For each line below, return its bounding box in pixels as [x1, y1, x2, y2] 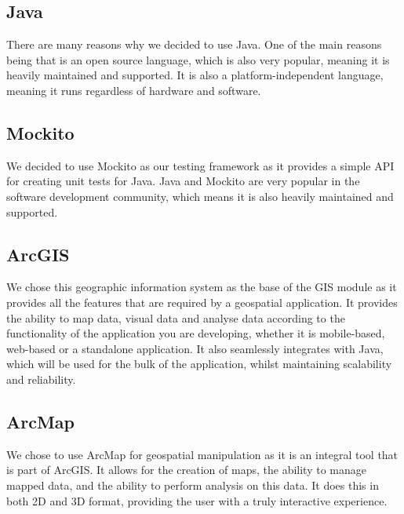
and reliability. [6, 370, 76, 387]
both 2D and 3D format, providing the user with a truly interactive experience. [6, 492, 388, 509]
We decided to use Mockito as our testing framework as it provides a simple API [6, 157, 395, 173]
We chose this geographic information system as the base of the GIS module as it [6, 279, 397, 295]
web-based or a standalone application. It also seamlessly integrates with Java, [6, 340, 384, 356]
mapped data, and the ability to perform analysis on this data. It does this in [6, 476, 379, 493]
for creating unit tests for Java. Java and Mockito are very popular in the [6, 173, 360, 189]
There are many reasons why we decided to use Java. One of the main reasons [6, 36, 382, 53]
